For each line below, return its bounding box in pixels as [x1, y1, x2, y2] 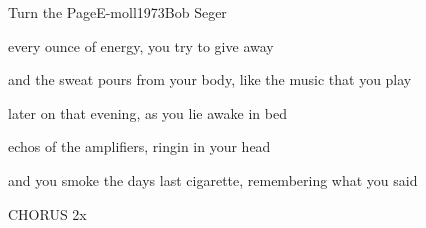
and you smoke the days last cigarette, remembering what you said [8, 169, 418, 190]
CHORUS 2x [8, 203, 87, 224]
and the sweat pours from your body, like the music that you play [8, 69, 412, 90]
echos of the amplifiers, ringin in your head [8, 136, 271, 157]
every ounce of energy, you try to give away [8, 35, 274, 56]
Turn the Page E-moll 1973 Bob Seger [8, 2, 227, 22]
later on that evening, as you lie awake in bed [8, 102, 287, 123]
